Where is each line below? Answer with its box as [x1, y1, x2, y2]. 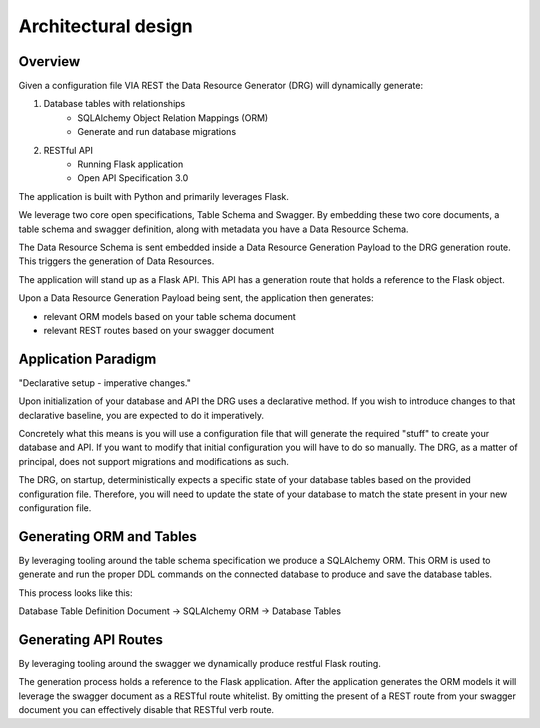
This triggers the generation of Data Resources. [18, 255, 215, 267]
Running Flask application [77, 158, 184, 170]
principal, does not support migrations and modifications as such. [18, 455, 290, 467]
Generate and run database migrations [77, 126, 237, 138]
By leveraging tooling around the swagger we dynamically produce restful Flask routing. [18, 657, 382, 669]
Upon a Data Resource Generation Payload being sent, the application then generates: [18, 292, 374, 304]
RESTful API [43, 144, 94, 156]
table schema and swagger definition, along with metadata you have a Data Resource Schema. [18, 223, 409, 235]
